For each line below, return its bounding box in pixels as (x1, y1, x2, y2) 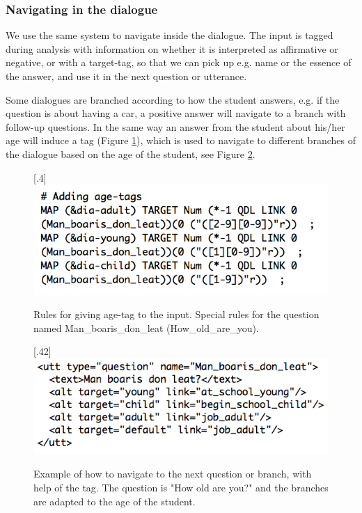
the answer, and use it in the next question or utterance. (6, 69, 247, 83)
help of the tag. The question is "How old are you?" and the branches (33, 480, 329, 494)
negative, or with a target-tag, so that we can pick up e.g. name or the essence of (6, 55, 352, 70)
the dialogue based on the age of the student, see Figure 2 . (6, 146, 255, 161)
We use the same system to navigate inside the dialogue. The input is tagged (6, 28, 333, 42)
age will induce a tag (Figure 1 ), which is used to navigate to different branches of (6, 133, 356, 148)
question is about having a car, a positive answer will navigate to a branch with (6, 106, 346, 120)
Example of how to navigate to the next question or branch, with (33, 466, 312, 481)
